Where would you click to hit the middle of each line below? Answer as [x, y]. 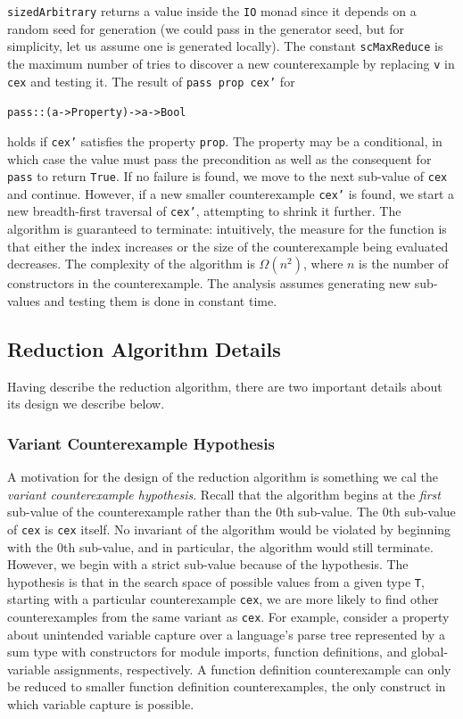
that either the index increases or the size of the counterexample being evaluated [228, 246]
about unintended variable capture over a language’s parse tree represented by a [226, 634]
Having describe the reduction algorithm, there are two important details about [225, 386]
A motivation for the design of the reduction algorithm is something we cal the [223, 477]
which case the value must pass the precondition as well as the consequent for [219, 158]
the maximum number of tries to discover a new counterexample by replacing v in [231, 63]
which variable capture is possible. [101, 704]
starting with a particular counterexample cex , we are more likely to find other [223, 599]
